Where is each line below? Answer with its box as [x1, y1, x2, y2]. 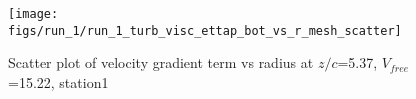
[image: [8, 7, 59, 21]
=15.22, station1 [8, 71, 109, 92]
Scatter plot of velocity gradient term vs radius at [8, 52, 314, 73]
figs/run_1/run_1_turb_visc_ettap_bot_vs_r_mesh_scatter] [8, 23, 402, 38]
